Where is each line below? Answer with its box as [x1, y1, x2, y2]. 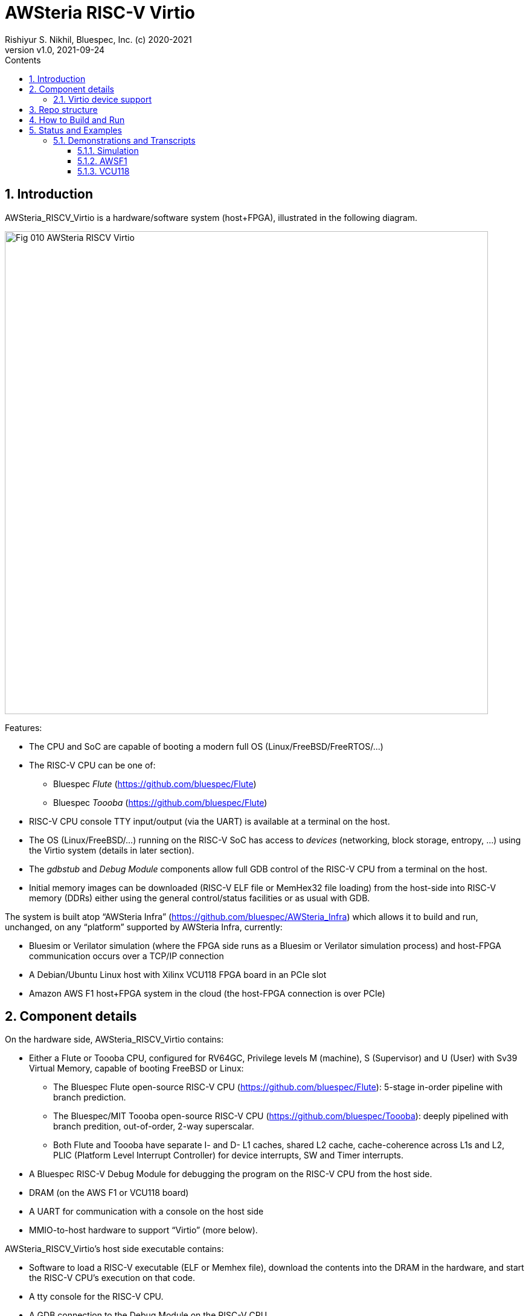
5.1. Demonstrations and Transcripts [53, 135, 196, 145]
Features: [5, 722, 42, 733]
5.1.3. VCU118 [77, 165, 130, 176]
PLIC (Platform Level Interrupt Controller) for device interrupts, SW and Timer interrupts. [53, 1150, 404, 1161]
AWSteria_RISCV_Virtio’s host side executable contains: [5, 1244, 224, 1254]
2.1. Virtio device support [53, 94, 152, 104]
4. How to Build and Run [29, 114, 125, 125]
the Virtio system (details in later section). [29, 845, 194, 855]
